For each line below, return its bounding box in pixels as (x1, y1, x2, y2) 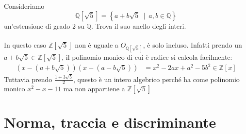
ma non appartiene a (63, 84, 125, 94)
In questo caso (4, 39, 47, 50)
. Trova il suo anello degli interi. (91, 20, 186, 31)
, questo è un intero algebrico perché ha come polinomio (73, 74, 240, 84)
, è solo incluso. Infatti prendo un (143, 39, 242, 50)
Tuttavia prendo (4, 74, 52, 84)
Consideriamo (4, 1, 45, 11)
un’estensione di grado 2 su (4, 20, 84, 31)
